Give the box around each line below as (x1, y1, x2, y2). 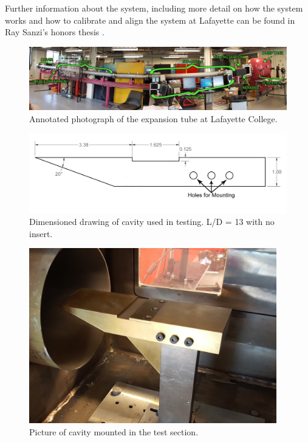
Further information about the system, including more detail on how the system (5, 2, 303, 14)
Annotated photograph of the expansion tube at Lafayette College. (29, 112, 278, 125)
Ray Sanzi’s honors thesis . (5, 26, 104, 38)
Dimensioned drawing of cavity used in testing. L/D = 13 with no (29, 215, 275, 228)
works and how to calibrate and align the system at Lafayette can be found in (5, 13, 295, 26)
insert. (29, 227, 53, 240)
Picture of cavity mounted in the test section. (29, 425, 199, 438)
